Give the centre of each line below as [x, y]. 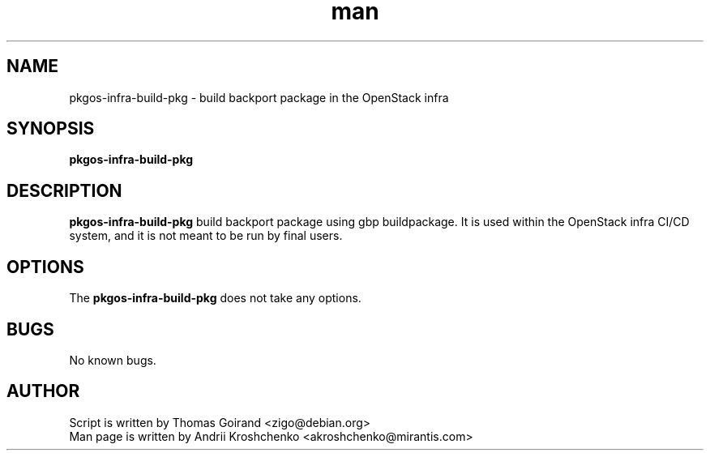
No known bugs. [113, 360]
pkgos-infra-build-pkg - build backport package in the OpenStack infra [259, 97]
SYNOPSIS [51, 129]
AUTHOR [43, 391]
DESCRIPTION [64, 190]
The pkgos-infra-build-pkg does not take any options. [215, 298]
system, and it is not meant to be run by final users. [206, 236]
